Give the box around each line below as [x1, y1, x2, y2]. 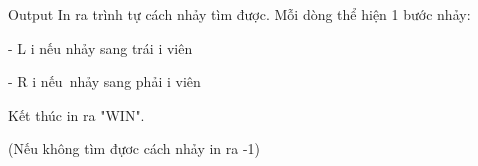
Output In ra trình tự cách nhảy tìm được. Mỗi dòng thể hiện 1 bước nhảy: [8, 4, 471, 24]
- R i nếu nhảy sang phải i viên [8, 71, 201, 92]
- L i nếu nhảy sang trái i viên [8, 37, 193, 58]
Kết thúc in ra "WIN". [8, 104, 145, 125]
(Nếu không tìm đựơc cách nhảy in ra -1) [8, 138, 261, 159]
